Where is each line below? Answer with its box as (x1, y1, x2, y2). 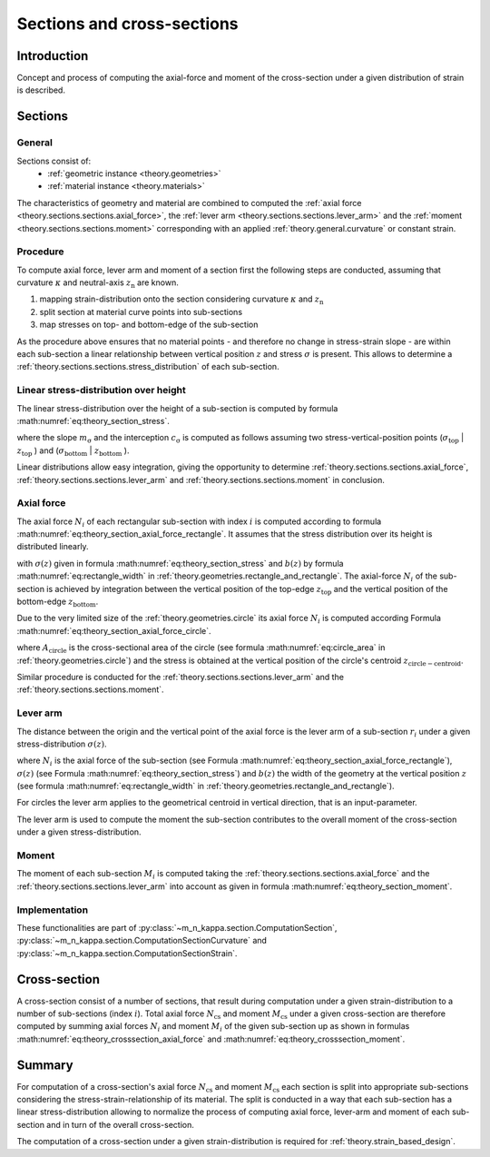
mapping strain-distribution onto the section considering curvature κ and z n (39, 293, 324, 307)
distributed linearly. (16, 541, 90, 552)
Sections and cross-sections (16, 14, 240, 34)
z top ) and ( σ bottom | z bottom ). (16, 445, 130, 458)
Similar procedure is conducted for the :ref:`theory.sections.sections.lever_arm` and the (16, 671, 345, 682)
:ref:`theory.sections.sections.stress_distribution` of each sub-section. (16, 361, 280, 372)
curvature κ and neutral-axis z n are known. (16, 277, 179, 290)
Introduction (16, 48, 89, 64)
